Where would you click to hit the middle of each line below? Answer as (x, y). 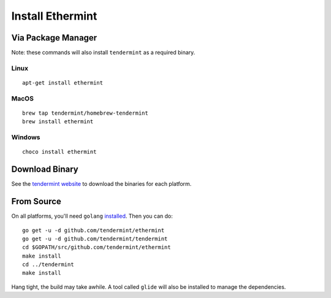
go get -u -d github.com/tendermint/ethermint (93, 230)
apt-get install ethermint (63, 83)
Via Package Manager (54, 38)
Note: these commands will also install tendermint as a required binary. (103, 53)
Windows (26, 137)
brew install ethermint (58, 122)
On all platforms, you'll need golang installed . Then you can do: (92, 216)
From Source (36, 201)
